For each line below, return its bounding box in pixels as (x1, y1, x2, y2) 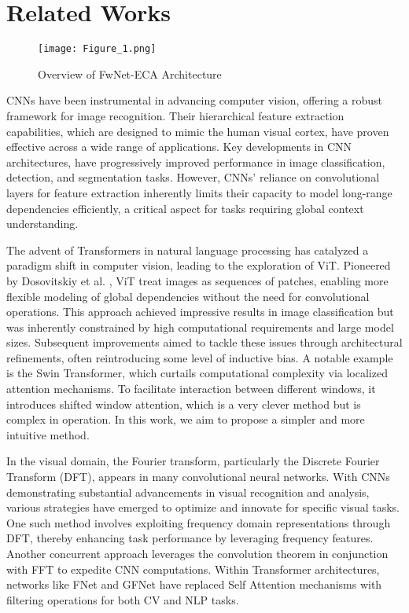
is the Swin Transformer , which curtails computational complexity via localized (6, 365, 388, 381)
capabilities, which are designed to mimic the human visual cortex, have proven (6, 123, 389, 139)
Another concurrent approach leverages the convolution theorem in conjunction (6, 545, 389, 561)
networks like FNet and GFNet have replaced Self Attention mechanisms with (6, 576, 382, 593)
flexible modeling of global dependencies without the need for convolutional (6, 288, 370, 304)
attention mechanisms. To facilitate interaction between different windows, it (6, 380, 376, 397)
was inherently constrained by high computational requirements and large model (6, 318, 394, 335)
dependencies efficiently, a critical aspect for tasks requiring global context (6, 200, 364, 216)
